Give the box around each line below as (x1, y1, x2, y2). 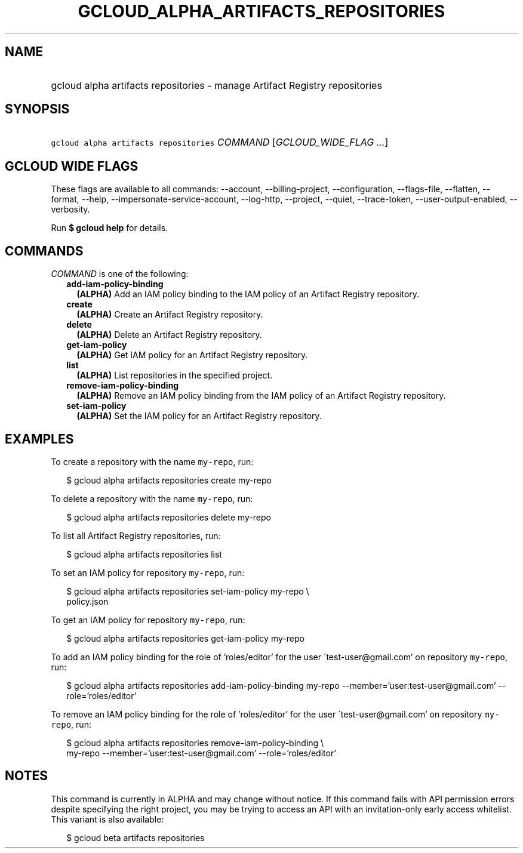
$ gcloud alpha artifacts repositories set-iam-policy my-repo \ (66, 586, 309, 596)
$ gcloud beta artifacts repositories (66, 832, 205, 843)
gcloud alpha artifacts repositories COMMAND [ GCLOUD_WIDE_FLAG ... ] (51, 136, 389, 149)
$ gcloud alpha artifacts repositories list (66, 549, 222, 559)
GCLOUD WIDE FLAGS (5, 158, 139, 174)
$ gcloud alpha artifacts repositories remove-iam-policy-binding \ (66, 737, 324, 748)
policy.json (66, 596, 109, 606)
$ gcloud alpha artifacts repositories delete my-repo (66, 512, 271, 522)
